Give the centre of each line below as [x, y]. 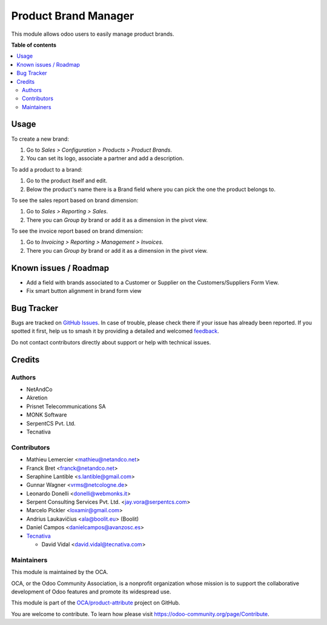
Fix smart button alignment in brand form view [84, 291]
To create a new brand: [40, 139]
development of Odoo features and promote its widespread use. [91, 592]
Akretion [37, 398]
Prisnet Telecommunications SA [66, 406]
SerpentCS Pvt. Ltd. [51, 423]
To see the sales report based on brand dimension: [75, 200]
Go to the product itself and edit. [67, 181]
